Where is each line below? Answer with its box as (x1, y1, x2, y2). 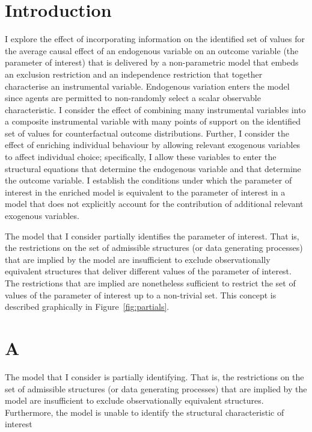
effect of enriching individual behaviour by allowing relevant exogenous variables (5, 138, 301, 151)
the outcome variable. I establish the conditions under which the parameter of (5, 174, 292, 187)
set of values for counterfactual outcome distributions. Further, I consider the (5, 126, 289, 139)
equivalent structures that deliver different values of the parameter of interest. (5, 265, 292, 277)
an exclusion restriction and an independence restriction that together (5, 67, 263, 80)
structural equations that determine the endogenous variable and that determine (5, 162, 301, 174)
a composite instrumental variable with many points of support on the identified (5, 115, 301, 128)
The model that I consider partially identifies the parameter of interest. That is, (5, 229, 299, 242)
